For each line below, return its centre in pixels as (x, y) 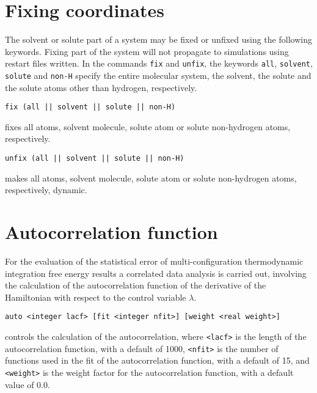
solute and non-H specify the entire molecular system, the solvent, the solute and (158, 75)
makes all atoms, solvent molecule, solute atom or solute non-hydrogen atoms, (151, 178)
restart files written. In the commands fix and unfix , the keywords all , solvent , (159, 63)
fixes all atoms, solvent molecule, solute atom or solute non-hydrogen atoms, (148, 126)
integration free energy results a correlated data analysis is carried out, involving (156, 273)
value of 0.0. (27, 384)
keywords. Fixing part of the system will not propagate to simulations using (147, 51)
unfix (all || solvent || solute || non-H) (95, 159)
